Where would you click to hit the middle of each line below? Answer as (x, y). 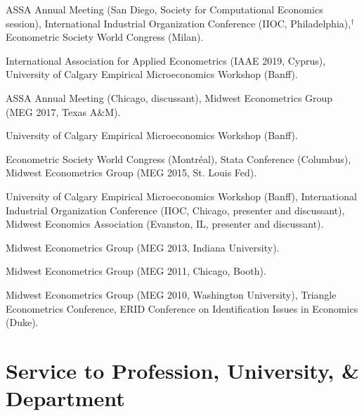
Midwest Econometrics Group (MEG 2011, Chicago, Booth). (136, 271)
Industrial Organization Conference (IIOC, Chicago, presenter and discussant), (175, 210)
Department (65, 398)
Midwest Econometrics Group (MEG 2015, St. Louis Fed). (131, 173)
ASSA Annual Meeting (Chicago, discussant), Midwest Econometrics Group (169, 97)
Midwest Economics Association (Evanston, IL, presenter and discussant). (165, 224)
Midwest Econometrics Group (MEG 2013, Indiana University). (143, 247)
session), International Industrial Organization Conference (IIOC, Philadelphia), (178, 23)
